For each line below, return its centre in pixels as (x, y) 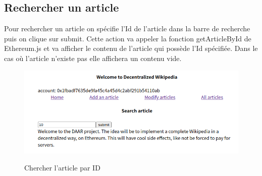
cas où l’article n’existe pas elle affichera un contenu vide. (93, 58)
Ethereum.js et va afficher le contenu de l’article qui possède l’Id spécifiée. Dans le (131, 48)
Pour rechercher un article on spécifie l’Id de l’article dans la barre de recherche (127, 28)
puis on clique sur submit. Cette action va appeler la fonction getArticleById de (128, 38)
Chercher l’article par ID (62, 168)
